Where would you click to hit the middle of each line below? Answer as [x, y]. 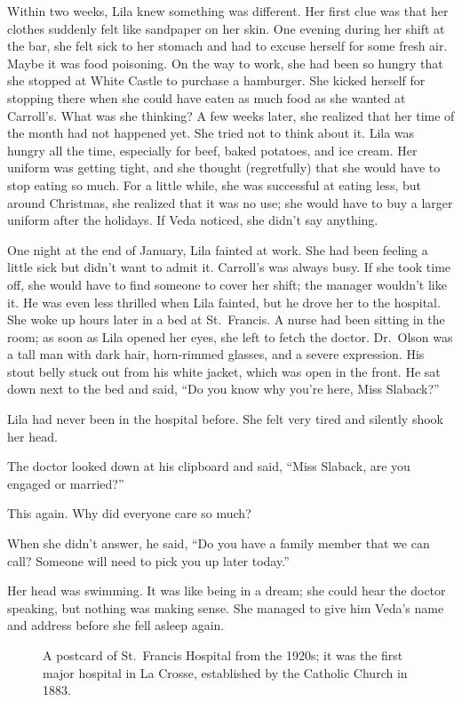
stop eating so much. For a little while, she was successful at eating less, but [214, 184]
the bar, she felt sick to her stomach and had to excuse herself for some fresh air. [227, 46]
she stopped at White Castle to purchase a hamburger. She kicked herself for [216, 80]
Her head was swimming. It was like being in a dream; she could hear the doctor [227, 590]
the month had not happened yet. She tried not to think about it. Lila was [211, 133]
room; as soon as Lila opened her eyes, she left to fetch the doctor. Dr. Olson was [230, 336]
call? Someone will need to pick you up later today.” [148, 560]
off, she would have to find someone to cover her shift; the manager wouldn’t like [227, 284]
